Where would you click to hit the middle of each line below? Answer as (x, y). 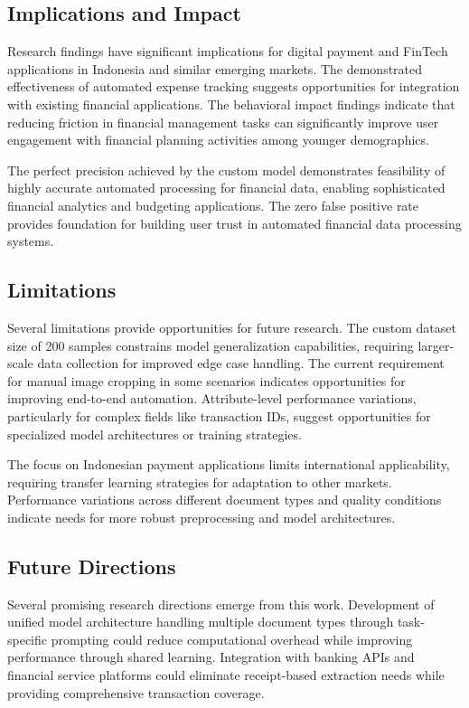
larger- (436, 345)
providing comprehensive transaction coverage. (136, 692)
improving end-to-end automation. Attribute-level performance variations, (212, 398)
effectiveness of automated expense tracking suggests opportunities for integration (234, 86)
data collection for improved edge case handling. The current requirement (241, 363)
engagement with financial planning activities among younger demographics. (218, 140)
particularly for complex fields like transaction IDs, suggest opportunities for (219, 415)
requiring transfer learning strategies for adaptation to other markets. (200, 481)
